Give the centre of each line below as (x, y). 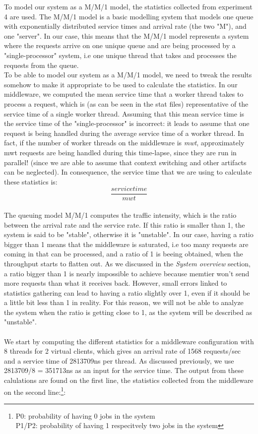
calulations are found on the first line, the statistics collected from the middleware (129, 380)
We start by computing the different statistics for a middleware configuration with (129, 341)
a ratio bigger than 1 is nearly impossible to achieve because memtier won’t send (127, 273)
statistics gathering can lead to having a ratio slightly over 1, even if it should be (127, 292)
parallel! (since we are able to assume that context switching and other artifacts (125, 162)
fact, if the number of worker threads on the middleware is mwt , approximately (124, 143)
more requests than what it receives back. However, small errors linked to (116, 283)
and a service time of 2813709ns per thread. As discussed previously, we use (119, 360)
